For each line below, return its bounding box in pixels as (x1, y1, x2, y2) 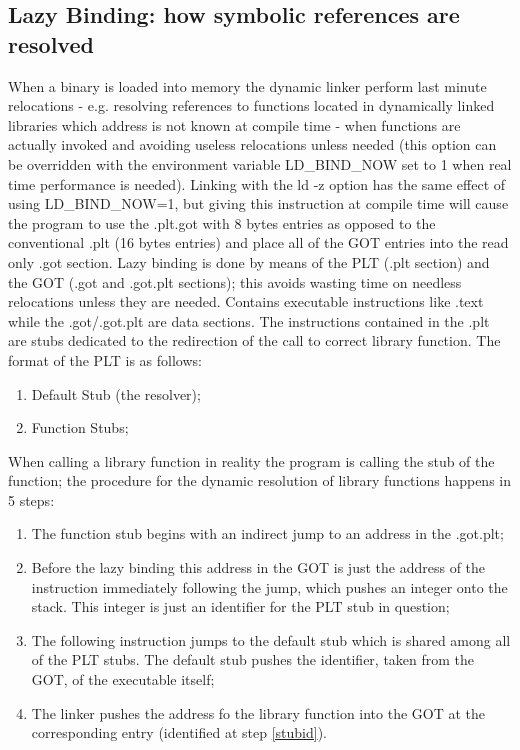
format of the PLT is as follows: (8, 349, 202, 370)
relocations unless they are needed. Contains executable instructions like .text (8, 291, 484, 312)
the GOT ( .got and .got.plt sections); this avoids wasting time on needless (8, 271, 462, 292)
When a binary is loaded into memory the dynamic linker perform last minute (8, 75, 487, 96)
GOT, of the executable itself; (31, 669, 215, 690)
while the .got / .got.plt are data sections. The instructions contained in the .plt (8, 310, 490, 331)
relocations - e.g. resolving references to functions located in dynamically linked (8, 95, 495, 116)
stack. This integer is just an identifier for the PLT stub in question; (31, 596, 450, 617)
